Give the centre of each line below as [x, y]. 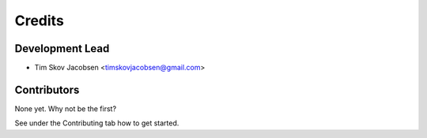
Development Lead [62, 48]
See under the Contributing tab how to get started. [97, 123]
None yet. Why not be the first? [66, 108]
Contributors [47, 90]
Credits [40, 21]
